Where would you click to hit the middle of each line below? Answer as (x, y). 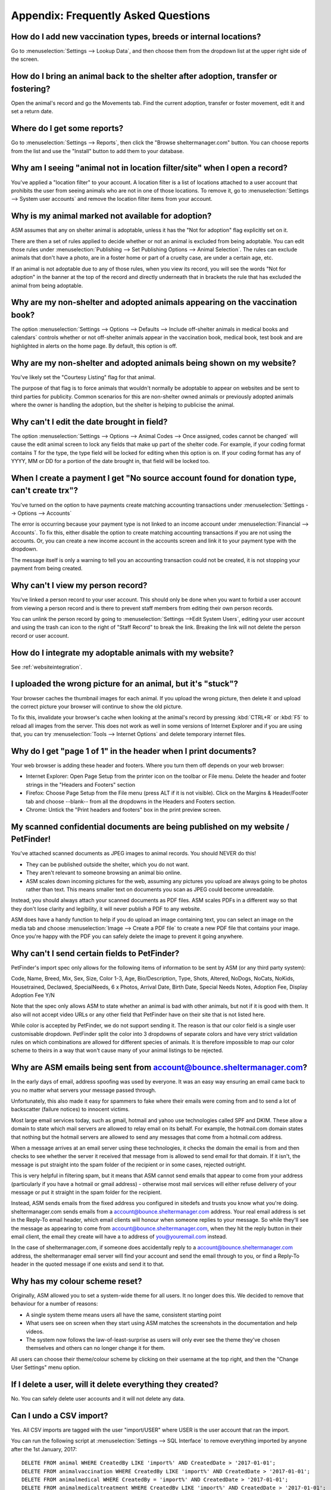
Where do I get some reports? (67, 128)
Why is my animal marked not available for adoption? (111, 216)
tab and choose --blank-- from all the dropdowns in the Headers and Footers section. (131, 801)
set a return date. (32, 111)
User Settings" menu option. (46, 1367)
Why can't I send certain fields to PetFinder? (95, 953)
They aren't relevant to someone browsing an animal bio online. (104, 873)
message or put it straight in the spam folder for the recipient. (86, 1192)
